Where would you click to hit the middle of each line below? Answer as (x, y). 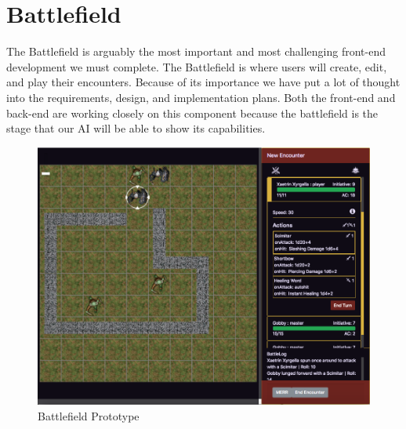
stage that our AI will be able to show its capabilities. (136, 128)
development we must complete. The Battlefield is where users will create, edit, (197, 66)
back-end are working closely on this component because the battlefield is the (192, 113)
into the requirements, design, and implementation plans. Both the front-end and (201, 97)
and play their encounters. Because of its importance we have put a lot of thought (203, 82)
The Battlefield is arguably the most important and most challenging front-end (196, 51)
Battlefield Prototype (89, 415)
